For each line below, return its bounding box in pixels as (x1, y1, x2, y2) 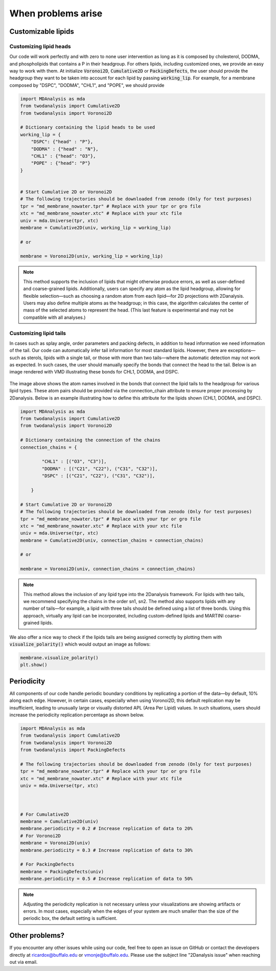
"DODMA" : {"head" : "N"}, (31, 146, 99, 152)
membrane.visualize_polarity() (20, 655, 99, 660)
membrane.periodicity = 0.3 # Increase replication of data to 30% (20, 847, 193, 853)
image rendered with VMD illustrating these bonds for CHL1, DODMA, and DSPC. (9, 369, 179, 375)
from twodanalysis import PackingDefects (20, 747, 126, 753)
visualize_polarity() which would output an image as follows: (9, 641, 151, 647)
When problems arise (9, 8, 103, 19)
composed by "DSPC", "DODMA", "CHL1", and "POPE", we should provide (9, 82, 165, 88)
